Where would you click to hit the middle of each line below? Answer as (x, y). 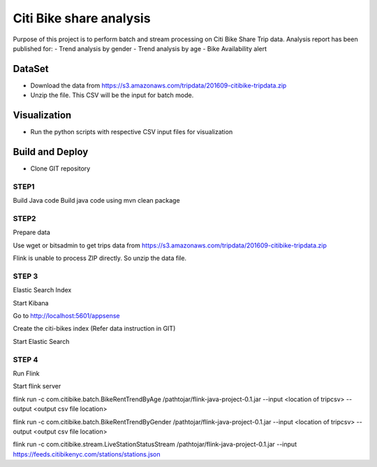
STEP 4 (25, 359)
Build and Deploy (51, 151)
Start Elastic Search (41, 341)
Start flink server (37, 386)
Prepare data (31, 232)
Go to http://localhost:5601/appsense (66, 316)
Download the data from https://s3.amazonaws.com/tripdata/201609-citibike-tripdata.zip (158, 85)
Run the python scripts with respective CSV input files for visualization (132, 132)
